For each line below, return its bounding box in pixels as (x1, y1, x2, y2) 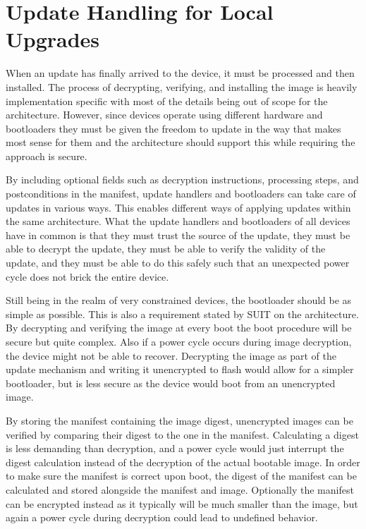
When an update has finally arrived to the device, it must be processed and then (6, 66, 355, 80)
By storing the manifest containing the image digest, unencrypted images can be (6, 413, 353, 427)
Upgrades (6, 25, 100, 54)
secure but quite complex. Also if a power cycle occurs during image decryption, (6, 334, 352, 348)
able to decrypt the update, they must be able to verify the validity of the (6, 241, 326, 256)
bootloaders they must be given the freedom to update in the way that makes (6, 121, 341, 135)
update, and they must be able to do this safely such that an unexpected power (6, 255, 350, 270)
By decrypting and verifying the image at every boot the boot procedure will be (6, 320, 352, 335)
